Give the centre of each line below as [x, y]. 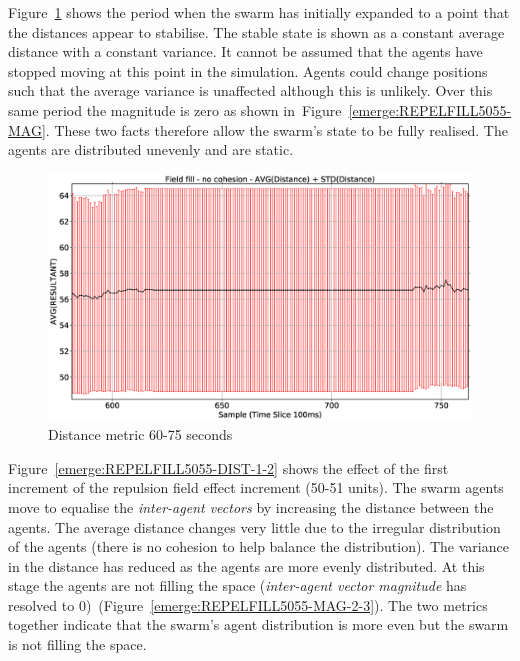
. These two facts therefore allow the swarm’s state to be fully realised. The [276, 129]
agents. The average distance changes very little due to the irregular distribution [254, 526]
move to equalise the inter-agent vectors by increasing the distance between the [251, 506]
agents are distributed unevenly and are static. [151, 149]
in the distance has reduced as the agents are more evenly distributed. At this [246, 565]
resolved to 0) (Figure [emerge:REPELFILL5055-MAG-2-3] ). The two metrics [248, 604]
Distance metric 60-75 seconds [140, 434]
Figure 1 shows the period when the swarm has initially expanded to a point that [259, 12]
